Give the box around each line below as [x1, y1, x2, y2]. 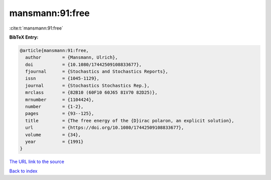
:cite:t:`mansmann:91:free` [9, 25, 64, 31]
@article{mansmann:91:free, [20, 48, 89, 53]
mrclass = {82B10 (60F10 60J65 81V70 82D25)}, [25, 90, 158, 95]
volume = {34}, [25, 132, 81, 137]
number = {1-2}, [25, 104, 84, 110]
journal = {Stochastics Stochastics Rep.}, [25, 83, 150, 88]
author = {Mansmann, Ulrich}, [25, 55, 118, 60]
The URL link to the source [9, 158, 65, 165]
